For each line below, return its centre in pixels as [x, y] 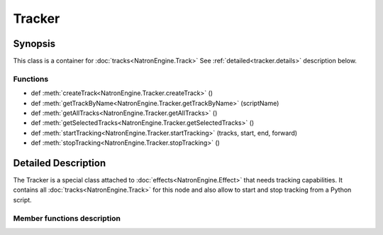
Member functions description [67, 218]
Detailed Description [60, 163]
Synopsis [34, 44]
